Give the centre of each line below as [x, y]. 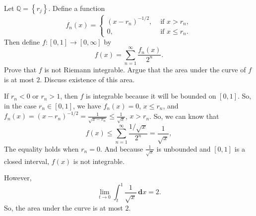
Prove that [20, 70]
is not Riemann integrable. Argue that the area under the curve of [145, 70]
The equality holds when [41, 148]
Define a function [79, 8]
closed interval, [27, 161]
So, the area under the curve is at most [64, 207]
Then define [22, 41]
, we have [87, 106]
